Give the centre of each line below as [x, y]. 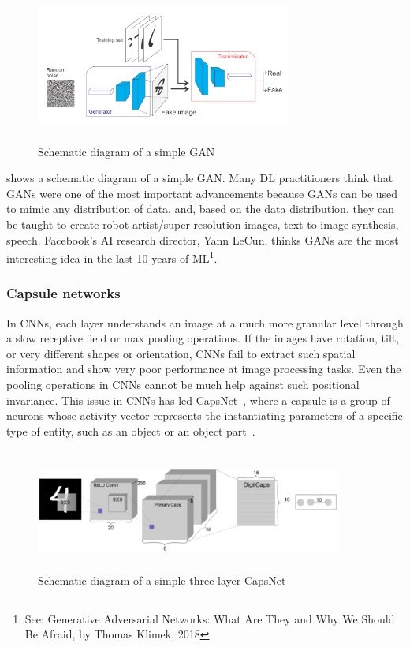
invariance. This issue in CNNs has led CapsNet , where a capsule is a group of [198, 400]
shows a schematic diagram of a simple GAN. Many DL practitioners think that [200, 178]
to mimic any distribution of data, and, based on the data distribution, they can [200, 209]
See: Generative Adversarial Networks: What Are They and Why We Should [210, 618]
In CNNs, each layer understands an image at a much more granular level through [205, 322]
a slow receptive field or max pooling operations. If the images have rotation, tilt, [203, 338]
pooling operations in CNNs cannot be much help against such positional [183, 384]
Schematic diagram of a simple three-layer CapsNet [162, 580]
